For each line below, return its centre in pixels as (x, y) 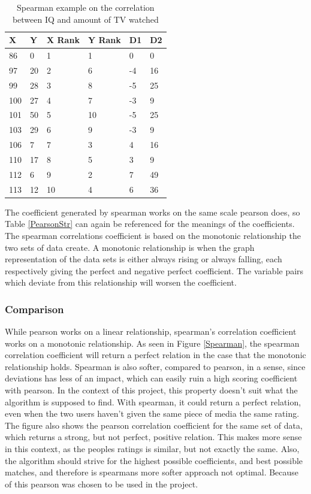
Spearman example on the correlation (86, 7)
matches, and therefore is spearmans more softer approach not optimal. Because (152, 472)
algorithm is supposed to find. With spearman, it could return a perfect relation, (153, 401)
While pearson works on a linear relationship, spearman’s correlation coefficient (151, 331)
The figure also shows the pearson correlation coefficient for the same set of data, (154, 425)
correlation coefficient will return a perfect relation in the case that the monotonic (155, 355)
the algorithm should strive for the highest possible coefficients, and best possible (154, 460)
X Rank (63, 40)
